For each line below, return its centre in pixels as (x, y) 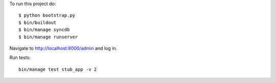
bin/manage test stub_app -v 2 (58, 69)
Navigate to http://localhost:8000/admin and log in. (63, 48)
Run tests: (20, 58)
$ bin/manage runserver (48, 37)
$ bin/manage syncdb (44, 30)
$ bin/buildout (38, 22)
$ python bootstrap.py (47, 16)
